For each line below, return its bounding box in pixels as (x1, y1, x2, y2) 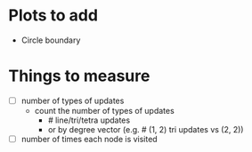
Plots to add (8, 5, 99, 26)
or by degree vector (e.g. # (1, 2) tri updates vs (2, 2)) (47, 124, 244, 134)
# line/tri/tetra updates (47, 115, 131, 125)
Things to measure (8, 66, 150, 86)
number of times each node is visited (20, 133, 158, 144)
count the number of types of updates (34, 105, 175, 116)
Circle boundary (20, 35, 81, 45)
